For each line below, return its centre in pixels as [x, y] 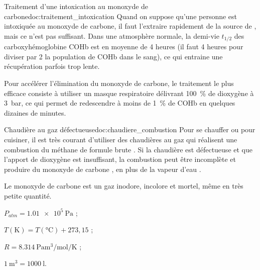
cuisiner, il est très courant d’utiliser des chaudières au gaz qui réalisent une [121, 139]
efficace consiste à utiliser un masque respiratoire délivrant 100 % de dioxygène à [129, 93]
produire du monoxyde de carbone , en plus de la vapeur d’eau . [103, 169]
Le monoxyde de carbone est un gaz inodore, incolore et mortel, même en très [124, 186]
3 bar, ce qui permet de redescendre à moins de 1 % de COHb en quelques [120, 103]
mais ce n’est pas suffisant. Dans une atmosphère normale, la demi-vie [112, 35]
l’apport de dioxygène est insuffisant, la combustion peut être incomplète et [120, 159]
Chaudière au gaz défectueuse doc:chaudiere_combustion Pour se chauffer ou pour [130, 129]
